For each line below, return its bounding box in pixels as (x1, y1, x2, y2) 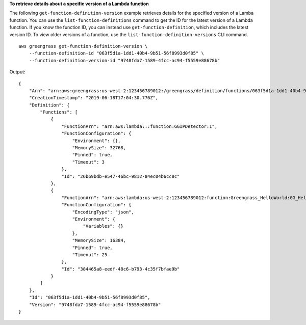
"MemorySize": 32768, (72, 145, 126, 151)
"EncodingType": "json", (72, 209, 135, 215)
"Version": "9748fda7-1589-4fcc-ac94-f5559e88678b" (29, 302, 161, 308)
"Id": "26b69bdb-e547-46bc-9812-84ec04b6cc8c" (61, 173, 180, 179)
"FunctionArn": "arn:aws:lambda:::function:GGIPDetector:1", (61, 123, 218, 129)
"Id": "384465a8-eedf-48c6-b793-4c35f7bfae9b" (61, 266, 180, 272)
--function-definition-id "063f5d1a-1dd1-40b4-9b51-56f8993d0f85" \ (29, 50, 204, 56)
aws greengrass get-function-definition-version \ (18, 43, 148, 49)
